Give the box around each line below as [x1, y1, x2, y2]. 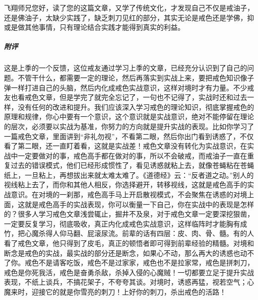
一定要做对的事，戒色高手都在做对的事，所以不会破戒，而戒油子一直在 [17, 150, 247, 160]
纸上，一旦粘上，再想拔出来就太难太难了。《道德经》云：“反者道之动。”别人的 [4, 169, 254, 180]
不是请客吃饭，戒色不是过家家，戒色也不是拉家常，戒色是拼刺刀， [38, 257, 254, 268]
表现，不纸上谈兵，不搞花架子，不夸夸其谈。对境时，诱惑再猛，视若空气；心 [4, 277, 254, 287]
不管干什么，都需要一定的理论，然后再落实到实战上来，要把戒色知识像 [17, 72, 247, 82]
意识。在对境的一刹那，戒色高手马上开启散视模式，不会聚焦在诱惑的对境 [10, 189, 247, 200]
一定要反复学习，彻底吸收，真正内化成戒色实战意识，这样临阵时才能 [4, 218, 226, 228]
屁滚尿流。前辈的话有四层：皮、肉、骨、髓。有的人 [87, 228, 254, 238]
